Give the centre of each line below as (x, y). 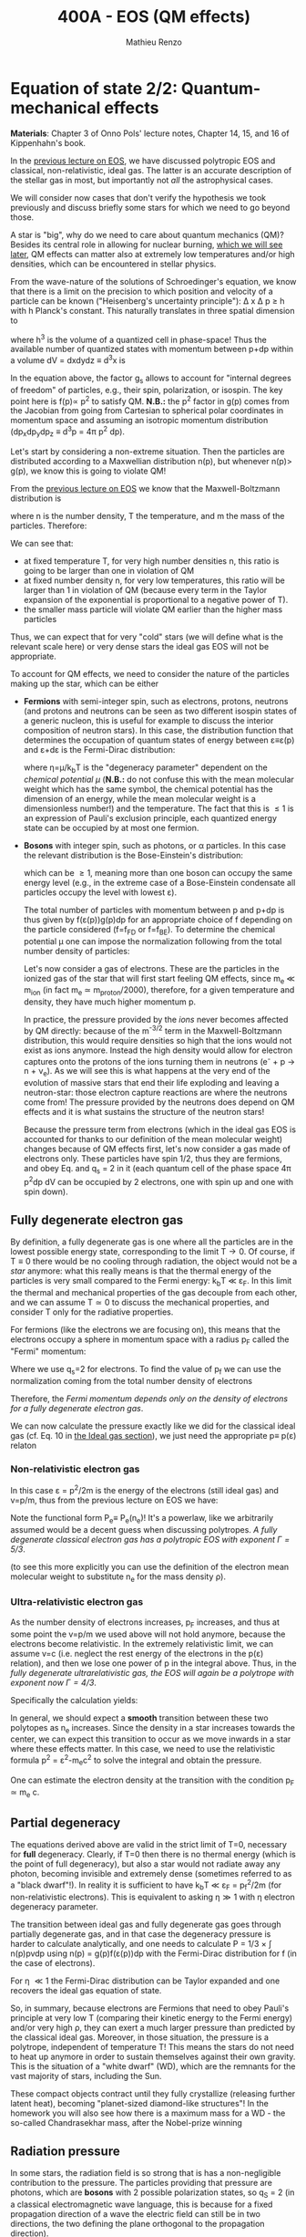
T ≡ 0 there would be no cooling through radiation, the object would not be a (154, 1262)
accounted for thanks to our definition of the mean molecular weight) (153, 1139)
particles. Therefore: (49, 525)
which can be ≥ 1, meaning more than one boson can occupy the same (158, 872)
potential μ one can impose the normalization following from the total (153, 941)
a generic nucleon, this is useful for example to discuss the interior (148, 720)
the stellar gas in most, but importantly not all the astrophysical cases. (142, 180)
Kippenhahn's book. (48, 142)
